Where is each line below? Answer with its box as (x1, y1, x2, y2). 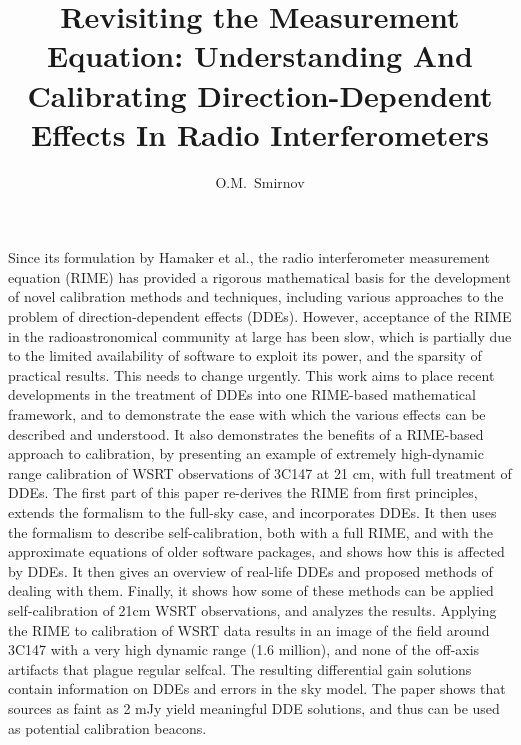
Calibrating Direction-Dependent (27, 74, 493, 115)
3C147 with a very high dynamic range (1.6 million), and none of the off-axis (8, 639, 480, 660)
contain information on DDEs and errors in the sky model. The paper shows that (8, 678, 506, 699)
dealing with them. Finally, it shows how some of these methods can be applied (8, 580, 494, 601)
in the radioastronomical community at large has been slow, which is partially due (8, 325, 512, 346)
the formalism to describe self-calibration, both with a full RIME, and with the (8, 521, 493, 542)
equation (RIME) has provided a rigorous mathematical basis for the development (8, 266, 511, 287)
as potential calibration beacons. (8, 717, 207, 738)
